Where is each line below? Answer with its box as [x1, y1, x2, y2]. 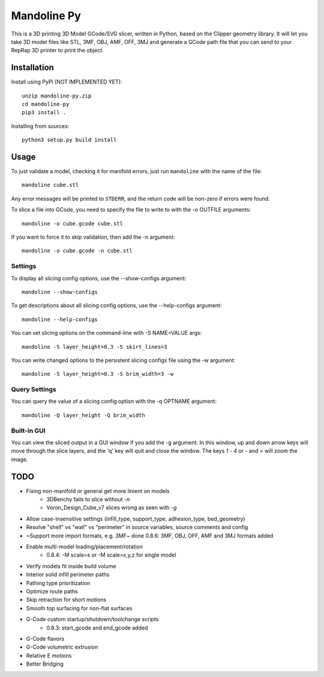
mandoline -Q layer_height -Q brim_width [22, 412, 145, 418]
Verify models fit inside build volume [26, 562, 116, 569]
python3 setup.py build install [22, 136, 117, 144]
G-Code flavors [26, 635, 65, 642]
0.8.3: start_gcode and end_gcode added [46, 624, 148, 631]
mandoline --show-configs [22, 289, 98, 295]
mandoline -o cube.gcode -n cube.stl [22, 247, 133, 254]
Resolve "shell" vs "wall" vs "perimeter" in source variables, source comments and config [26, 524, 248, 531]
